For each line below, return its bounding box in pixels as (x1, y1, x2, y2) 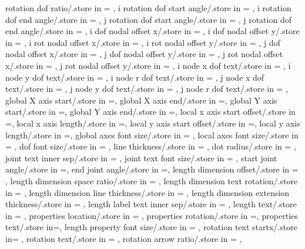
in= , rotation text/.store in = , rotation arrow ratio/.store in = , (5, 232, 242, 244)
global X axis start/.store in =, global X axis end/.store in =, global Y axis (5, 94, 277, 106)
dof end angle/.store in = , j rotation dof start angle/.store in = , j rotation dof (5, 13, 291, 25)
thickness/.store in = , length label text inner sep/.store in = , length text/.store (5, 198, 297, 210)
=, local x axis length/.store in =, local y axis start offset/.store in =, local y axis (5, 117, 300, 129)
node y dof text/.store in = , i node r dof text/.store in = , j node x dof (5, 71, 264, 83)
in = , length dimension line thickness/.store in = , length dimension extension (5, 186, 290, 198)
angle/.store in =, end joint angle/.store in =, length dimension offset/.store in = (5, 163, 299, 175)
